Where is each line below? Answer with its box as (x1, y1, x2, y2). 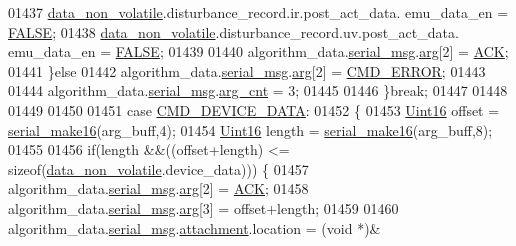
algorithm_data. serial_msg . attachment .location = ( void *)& (8, 217, 381, 238)
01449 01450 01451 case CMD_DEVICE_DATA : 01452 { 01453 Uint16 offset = (8, 99, 500, 120)
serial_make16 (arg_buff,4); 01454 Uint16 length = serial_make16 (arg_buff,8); (8, 119, 493, 140)
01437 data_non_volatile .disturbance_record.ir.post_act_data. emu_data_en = (8, 2, 509, 22)
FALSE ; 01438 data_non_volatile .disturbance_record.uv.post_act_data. (8, 21, 459, 42)
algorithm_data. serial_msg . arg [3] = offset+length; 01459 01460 (8, 197, 399, 218)
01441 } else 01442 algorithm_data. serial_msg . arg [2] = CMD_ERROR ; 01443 (8, 60, 486, 81)
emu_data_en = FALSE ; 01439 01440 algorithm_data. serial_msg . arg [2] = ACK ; (8, 41, 509, 62)
